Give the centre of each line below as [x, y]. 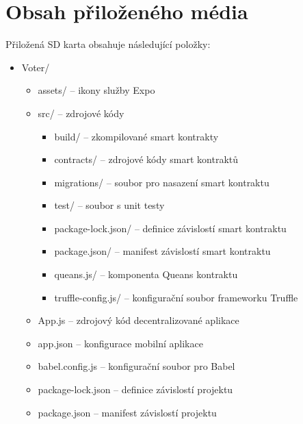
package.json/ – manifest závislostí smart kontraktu [162, 251]
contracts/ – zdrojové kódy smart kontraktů [146, 159]
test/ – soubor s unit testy [109, 205]
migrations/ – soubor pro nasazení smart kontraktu [162, 182]
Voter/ [36, 67]
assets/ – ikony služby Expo [96, 90]
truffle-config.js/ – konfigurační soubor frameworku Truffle [176, 297]
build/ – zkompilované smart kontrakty [136, 136]
